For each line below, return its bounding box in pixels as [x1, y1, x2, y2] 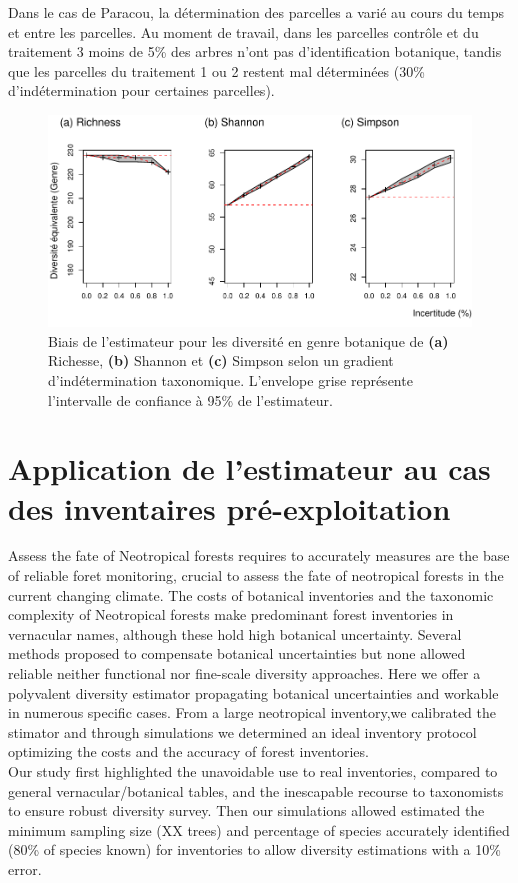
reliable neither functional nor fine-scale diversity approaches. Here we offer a [8, 663, 481, 684]
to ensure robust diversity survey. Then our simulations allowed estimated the [8, 800, 485, 821]
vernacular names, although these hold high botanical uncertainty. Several [8, 623, 462, 644]
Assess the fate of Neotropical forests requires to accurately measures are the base [8, 545, 510, 566]
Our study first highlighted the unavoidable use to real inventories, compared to [8, 760, 498, 781]
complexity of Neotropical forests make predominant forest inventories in [8, 604, 454, 625]
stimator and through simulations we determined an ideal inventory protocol [8, 721, 477, 742]
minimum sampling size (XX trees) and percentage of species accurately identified [8, 819, 510, 840]
